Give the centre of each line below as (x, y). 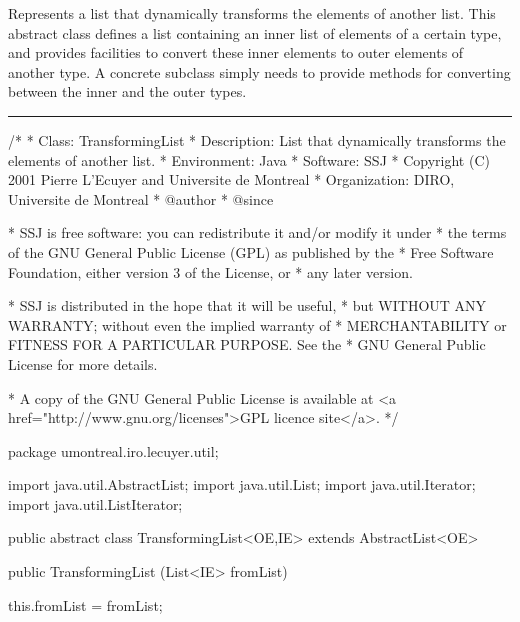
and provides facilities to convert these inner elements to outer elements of (236, 52)
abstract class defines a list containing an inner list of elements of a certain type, (255, 32)
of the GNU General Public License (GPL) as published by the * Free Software (251, 251)
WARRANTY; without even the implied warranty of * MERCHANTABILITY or (257, 324)
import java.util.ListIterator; (95, 503)
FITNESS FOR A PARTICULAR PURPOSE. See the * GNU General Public (247, 344)
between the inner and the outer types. (127, 91)
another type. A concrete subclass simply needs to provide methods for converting (259, 71)
